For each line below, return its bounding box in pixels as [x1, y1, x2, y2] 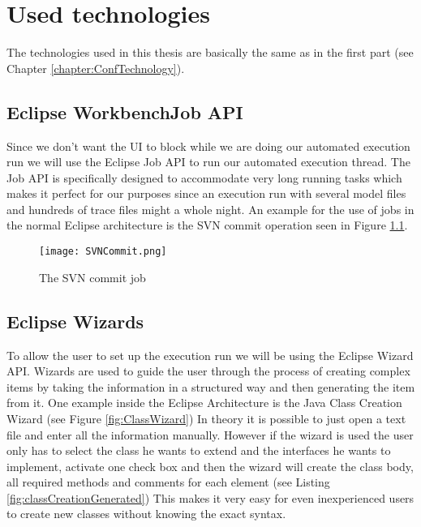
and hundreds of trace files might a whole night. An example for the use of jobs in [6, 200, 415, 217]
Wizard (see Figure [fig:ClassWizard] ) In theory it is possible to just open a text [6, 409, 406, 426]
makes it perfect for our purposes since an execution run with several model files [6, 185, 406, 202]
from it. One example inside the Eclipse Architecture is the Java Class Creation [6, 394, 402, 411]
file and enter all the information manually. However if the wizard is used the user [6, 426, 414, 443]
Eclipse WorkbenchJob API [6, 99, 243, 124]
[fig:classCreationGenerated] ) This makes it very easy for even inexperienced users [6, 489, 415, 506]
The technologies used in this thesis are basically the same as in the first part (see [6, 44, 414, 61]
